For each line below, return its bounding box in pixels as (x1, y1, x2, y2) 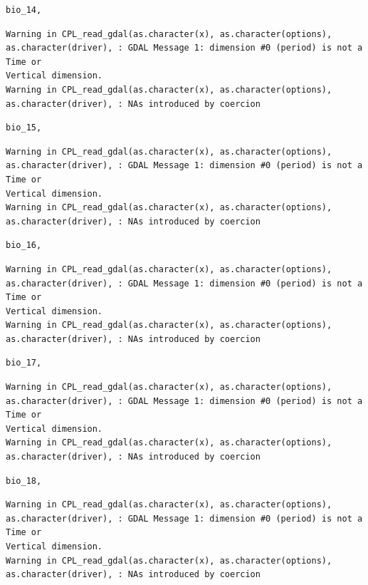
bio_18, (6, 475, 42, 486)
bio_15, (6, 123, 42, 133)
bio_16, (6, 240, 42, 251)
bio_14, (6, 5, 42, 15)
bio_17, (6, 358, 42, 368)
